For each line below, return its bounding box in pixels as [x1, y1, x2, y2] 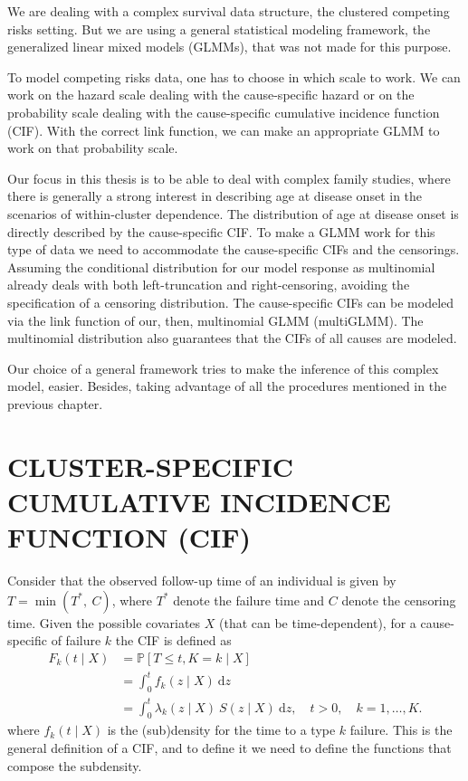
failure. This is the [349, 720, 453, 739]
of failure [51, 631, 101, 650]
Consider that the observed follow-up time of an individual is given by [7, 570, 396, 589]
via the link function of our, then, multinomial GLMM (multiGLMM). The [7, 310, 424, 329]
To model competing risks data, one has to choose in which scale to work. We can [7, 67, 461, 86]
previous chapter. [7, 394, 103, 413]
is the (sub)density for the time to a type [107, 720, 336, 739]
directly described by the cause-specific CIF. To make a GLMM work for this [7, 222, 435, 241]
